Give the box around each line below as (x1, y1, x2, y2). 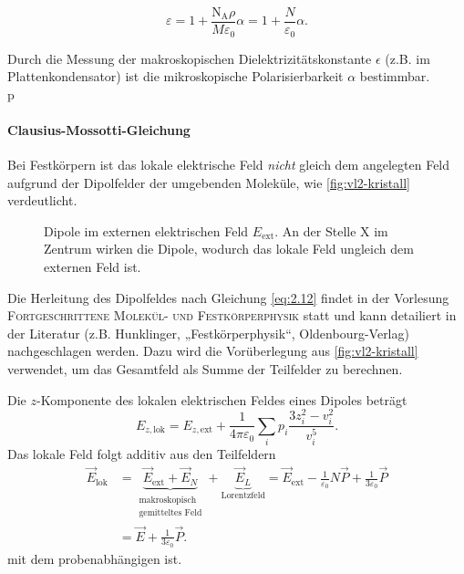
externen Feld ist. (44, 257, 141, 277)
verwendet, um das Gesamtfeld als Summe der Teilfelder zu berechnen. (7, 360, 403, 379)
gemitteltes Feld (139, 507, 202, 517)
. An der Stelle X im (274, 221, 388, 240)
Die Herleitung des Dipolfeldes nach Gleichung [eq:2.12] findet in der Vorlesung (7, 287, 449, 307)
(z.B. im (385, 48, 430, 68)
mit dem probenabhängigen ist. (7, 548, 182, 568)
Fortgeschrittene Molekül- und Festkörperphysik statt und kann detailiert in (7, 306, 457, 325)
